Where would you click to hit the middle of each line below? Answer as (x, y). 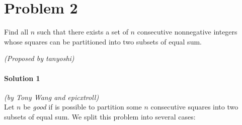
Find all (16, 32)
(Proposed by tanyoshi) (39, 58)
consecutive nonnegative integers (187, 32)
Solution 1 (22, 78)
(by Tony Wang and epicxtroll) (52, 97)
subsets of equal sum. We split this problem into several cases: (100, 116)
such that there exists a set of (83, 32)
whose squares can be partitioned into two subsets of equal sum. (103, 41)
